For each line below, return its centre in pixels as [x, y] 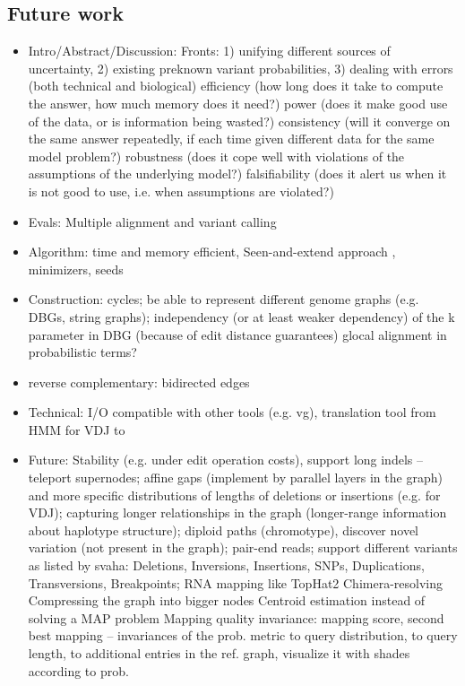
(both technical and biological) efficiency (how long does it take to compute [236, 86]
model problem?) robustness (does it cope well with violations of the [216, 156]
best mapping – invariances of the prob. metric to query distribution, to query [243, 635]
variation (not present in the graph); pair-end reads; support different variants [243, 547]
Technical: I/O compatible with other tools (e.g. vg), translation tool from [232, 412]
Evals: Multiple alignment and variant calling [152, 221]
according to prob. [78, 670]
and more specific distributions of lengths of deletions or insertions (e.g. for [234, 495]
